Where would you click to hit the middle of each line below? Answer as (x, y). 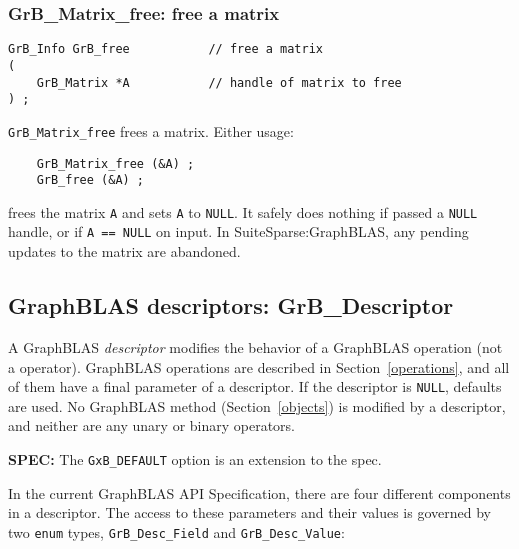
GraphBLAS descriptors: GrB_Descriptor (231, 305)
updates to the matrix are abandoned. (124, 251)
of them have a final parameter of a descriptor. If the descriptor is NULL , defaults (255, 386)
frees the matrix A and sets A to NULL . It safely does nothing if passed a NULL (243, 211)
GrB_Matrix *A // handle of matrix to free (219, 82)
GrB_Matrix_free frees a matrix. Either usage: (151, 130)
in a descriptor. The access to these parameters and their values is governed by (249, 512)
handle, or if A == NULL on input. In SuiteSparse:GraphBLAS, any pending (238, 231)
